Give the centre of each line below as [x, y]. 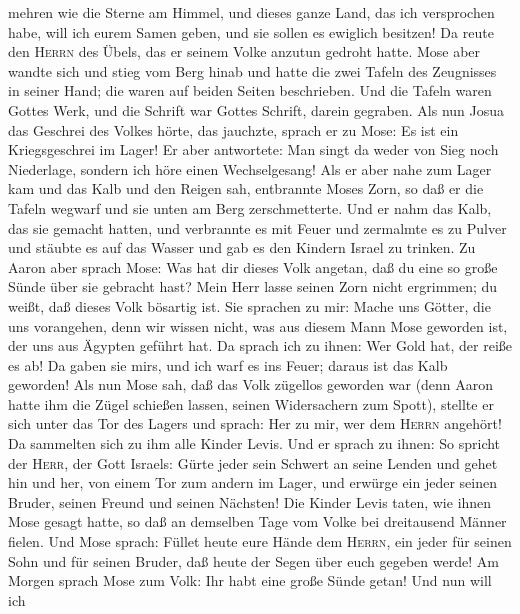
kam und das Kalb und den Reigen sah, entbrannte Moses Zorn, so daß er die [246, 188]
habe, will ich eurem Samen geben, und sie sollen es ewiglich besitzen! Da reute [251, 31]
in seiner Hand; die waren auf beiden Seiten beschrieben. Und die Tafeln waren [250, 90]
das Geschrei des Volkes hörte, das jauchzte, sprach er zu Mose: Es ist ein [233, 129]
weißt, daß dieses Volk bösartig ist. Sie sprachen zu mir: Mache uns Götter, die [249, 305]
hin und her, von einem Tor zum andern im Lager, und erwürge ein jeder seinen [253, 482]
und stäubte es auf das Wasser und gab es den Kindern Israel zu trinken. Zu [242, 247]
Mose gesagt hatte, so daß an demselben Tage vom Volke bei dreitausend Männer [257, 521]
